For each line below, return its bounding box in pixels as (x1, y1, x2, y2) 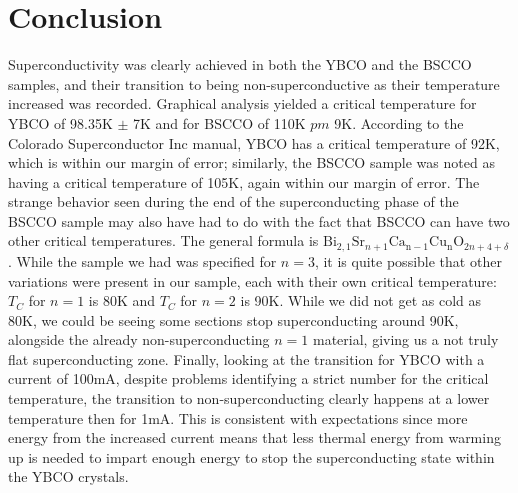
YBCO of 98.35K (8, 112, 113, 133)
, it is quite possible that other (314, 250, 502, 271)
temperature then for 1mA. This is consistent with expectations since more (8, 407, 468, 428)
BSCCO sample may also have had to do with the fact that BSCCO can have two (8, 210, 510, 231)
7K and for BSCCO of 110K (133, 112, 306, 133)
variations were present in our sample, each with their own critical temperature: (8, 270, 497, 291)
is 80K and (88, 290, 156, 311)
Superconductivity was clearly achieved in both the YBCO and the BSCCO (8, 54, 472, 75)
